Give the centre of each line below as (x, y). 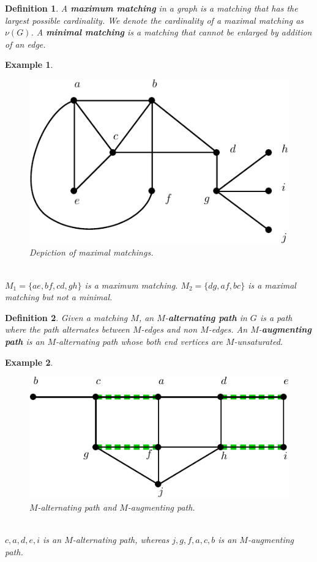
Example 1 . (29, 65)
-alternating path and (77, 507)
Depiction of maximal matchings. (91, 252)
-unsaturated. (259, 342)
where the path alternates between (67, 329)
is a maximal (272, 285)
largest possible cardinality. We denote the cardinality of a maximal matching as (155, 20)
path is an (25, 342)
